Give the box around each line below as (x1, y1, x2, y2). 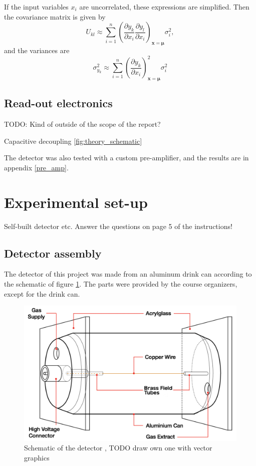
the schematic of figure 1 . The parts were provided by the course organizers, (4, 278, 237, 289)
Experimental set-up (4, 191, 148, 212)
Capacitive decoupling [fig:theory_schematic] (4, 135, 142, 146)
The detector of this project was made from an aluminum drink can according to (4, 269, 252, 279)
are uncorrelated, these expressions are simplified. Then (79, 2, 249, 12)
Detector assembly (4, 245, 102, 261)
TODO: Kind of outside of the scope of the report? (4, 119, 161, 129)
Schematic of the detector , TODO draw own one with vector (24, 442, 212, 453)
